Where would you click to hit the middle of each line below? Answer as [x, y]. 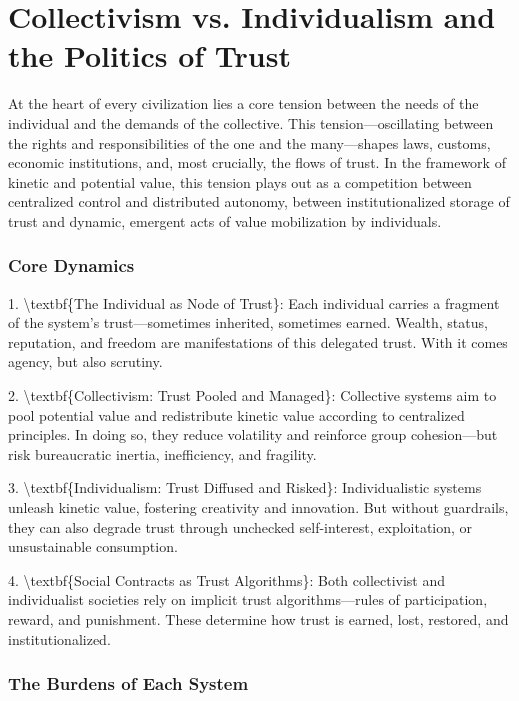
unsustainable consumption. [93, 546]
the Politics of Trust [149, 55]
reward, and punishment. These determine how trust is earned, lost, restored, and [258, 619]
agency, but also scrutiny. [85, 361]
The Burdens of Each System [128, 683]
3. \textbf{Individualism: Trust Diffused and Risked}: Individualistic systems [245, 487]
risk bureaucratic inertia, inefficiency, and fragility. [162, 453]
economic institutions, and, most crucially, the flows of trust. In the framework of [257, 162]
